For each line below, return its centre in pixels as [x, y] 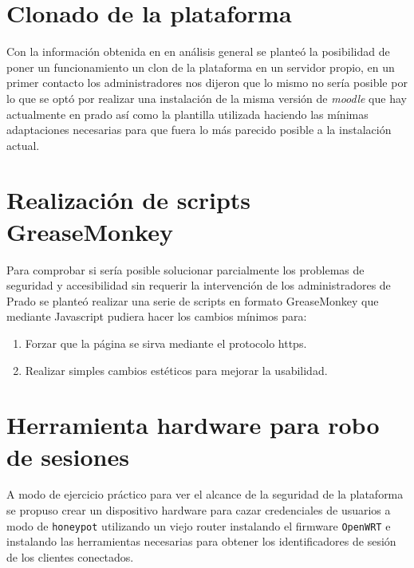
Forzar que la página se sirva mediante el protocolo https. [166, 343]
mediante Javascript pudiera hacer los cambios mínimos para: [157, 316]
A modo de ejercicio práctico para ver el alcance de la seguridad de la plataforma [205, 494]
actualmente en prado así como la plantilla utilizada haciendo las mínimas [187, 114]
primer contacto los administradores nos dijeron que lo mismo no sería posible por [207, 83]
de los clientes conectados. [70, 556]
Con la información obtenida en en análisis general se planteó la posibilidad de [198, 51]
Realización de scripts [129, 200]
